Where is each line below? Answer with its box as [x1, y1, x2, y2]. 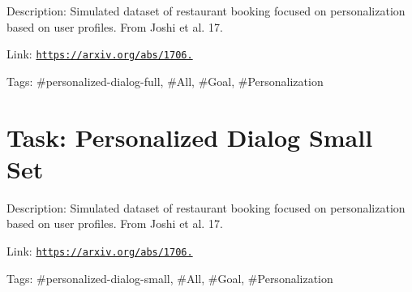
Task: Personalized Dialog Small [6, 120, 373, 153]
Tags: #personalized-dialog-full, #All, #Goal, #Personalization [6, 72, 324, 89]
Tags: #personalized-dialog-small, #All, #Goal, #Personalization [6, 269, 333, 286]
